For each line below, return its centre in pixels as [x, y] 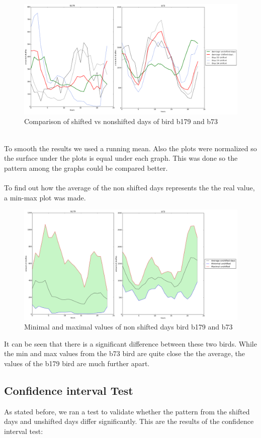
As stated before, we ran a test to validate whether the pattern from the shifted [127, 411]
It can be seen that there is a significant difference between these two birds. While [130, 343]
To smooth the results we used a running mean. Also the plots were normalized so [130, 148]
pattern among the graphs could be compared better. [86, 168]
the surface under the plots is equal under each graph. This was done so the [121, 158]
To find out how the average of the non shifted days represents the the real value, [129, 188]
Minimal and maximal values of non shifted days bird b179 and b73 [128, 327]
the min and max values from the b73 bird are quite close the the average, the [124, 353]
